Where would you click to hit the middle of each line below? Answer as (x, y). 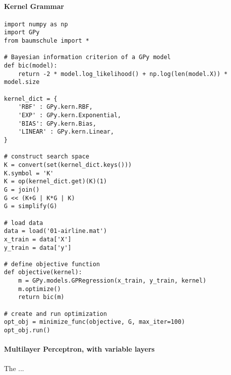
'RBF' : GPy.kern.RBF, (55, 107)
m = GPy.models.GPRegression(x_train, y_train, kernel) (112, 281)
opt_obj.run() (27, 331)
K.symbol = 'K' (29, 173)
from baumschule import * (47, 41)
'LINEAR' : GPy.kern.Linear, (66, 132)
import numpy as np (36, 24)
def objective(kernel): (43, 272)
